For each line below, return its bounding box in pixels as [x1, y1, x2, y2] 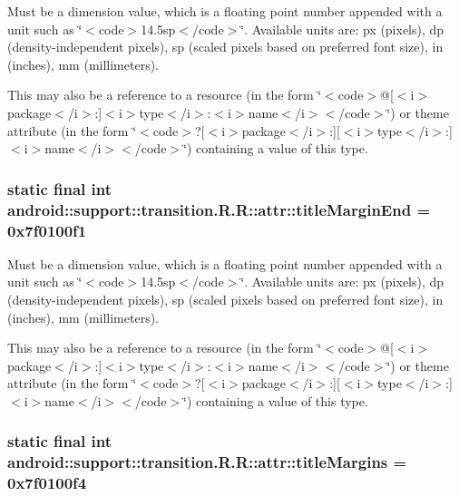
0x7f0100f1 [7, 219, 87, 241]
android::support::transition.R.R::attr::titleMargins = [7, 451, 407, 473]
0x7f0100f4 [7, 472, 87, 494]
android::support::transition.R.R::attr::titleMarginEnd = [7, 198, 431, 220]
